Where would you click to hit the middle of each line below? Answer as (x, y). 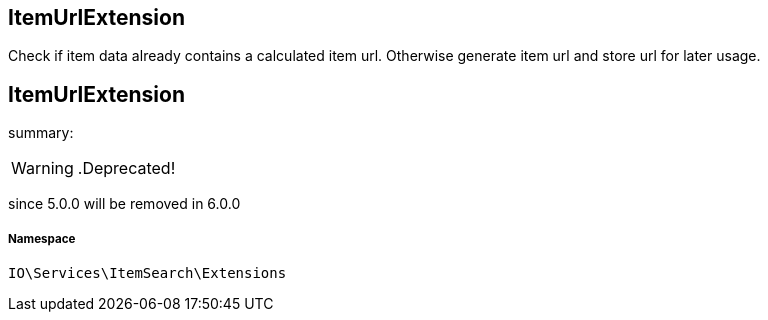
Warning (42, 168)
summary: (41, 133)
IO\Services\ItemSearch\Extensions (147, 273)
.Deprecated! (126, 168)
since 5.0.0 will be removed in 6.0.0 (124, 204)
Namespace (42, 238)
